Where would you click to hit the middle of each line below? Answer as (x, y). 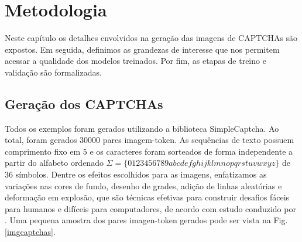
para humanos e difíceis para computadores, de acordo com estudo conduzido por (150, 208)
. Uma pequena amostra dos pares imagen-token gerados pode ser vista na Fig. (146, 220)
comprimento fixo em (43, 151)
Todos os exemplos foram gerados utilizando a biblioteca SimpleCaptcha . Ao (142, 128)
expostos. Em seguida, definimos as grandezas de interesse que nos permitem (142, 49)
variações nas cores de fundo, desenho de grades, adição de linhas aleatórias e (143, 185)
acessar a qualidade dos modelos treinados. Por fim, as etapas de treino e (135, 61)
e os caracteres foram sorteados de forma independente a (191, 151)
